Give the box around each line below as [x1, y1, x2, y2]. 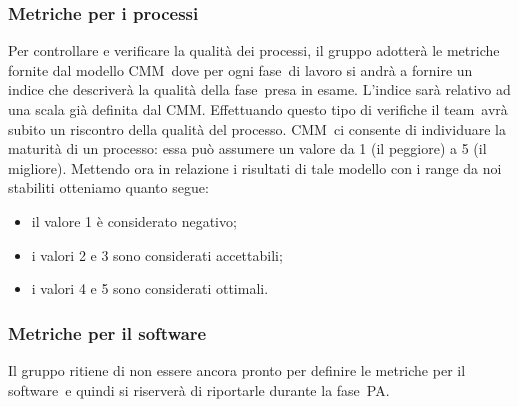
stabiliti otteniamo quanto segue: [8, 177, 209, 198]
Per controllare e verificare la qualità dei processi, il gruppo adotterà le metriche [8, 40, 500, 61]
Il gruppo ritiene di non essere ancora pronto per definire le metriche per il [8, 359, 466, 380]
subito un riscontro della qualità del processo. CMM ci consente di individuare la [8, 118, 506, 139]
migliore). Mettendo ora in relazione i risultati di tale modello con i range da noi [8, 157, 502, 178]
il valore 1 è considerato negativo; [31, 210, 237, 231]
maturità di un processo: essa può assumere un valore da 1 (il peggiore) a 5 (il [8, 138, 487, 159]
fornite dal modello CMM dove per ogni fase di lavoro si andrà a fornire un [8, 59, 473, 80]
